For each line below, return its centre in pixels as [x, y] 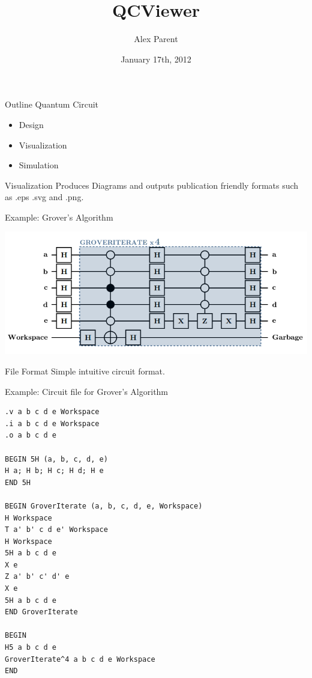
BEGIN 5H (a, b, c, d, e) [56, 459]
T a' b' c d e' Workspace [56, 530]
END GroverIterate [41, 612]
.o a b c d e [31, 435]
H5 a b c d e [31, 648]
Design [31, 124]
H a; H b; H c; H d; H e [54, 471]
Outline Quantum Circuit [52, 104]
